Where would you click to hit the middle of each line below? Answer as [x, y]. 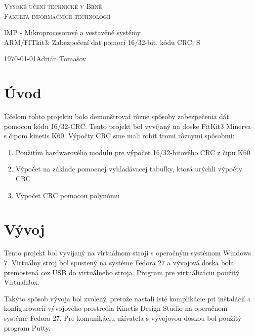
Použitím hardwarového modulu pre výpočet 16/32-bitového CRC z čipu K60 [133, 152]
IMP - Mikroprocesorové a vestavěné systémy [72, 32]
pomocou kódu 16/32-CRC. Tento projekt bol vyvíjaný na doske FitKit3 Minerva [127, 126]
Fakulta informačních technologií [57, 16]
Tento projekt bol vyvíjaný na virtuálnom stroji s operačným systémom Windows [127, 253]
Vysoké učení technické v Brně [53, 6]
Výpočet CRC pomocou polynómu [67, 195]
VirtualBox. [22, 282]
